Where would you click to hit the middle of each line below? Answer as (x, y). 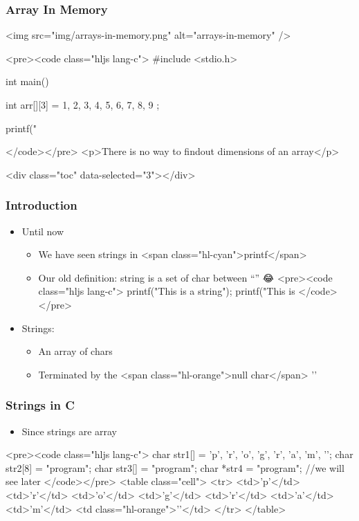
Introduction (42, 205)
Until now (43, 231)
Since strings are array (69, 431)
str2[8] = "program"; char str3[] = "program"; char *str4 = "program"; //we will (175, 467)
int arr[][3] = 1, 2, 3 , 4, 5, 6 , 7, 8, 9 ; (83, 104)
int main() (27, 81)
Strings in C (40, 405)
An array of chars (75, 351)
